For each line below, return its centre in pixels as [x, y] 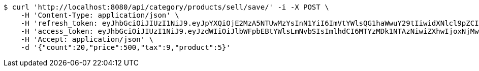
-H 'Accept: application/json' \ [87, 39]
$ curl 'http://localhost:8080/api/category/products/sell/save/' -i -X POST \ [166, 7]
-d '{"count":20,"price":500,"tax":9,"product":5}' [125, 47]
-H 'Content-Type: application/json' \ [100, 15]
